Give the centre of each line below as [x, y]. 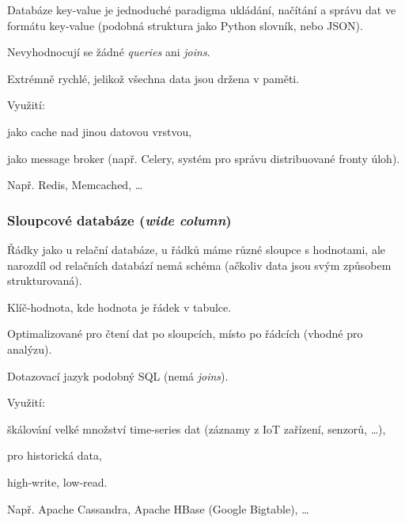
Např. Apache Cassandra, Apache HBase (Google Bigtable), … [158, 508]
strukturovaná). [45, 280]
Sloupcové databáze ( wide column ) [119, 220]
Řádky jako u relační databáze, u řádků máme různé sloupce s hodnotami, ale [197, 249]
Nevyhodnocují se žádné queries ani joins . [109, 52]
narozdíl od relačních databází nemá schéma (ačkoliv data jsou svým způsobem [199, 265]
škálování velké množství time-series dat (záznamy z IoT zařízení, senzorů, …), [197, 428]
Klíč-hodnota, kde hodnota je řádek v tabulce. [119, 307]
